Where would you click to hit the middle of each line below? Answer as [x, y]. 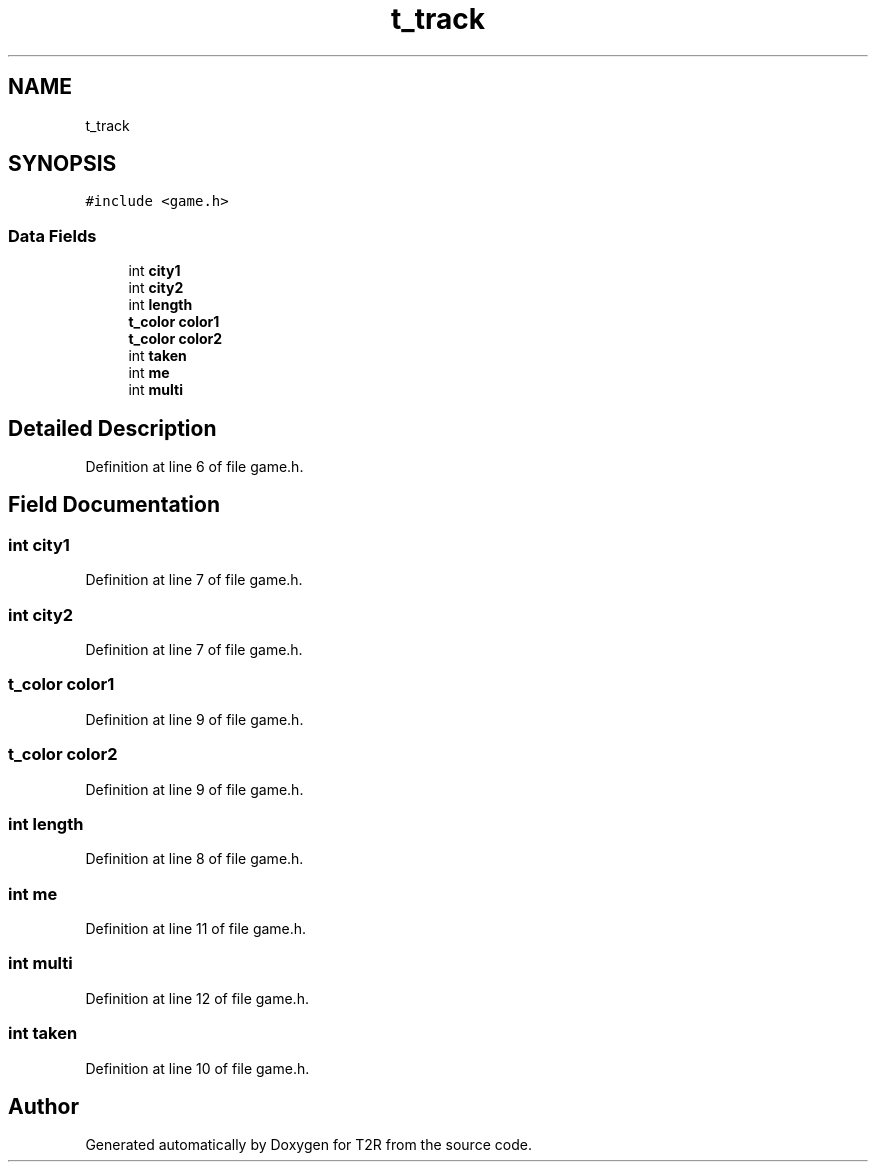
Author [43, 1106]
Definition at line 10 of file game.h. [197, 1068]
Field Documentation [114, 505]
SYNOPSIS [62, 164]
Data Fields [52, 235]
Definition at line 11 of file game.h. [196, 928]
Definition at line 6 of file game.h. [194, 467]
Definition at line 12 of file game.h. [197, 998]
